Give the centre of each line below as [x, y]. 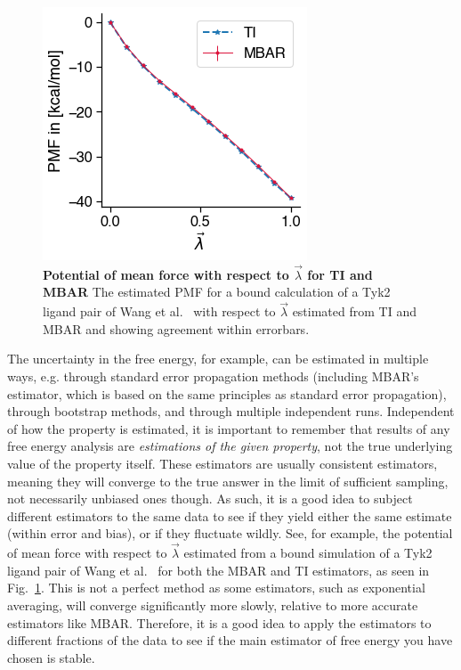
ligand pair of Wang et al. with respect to [159, 311]
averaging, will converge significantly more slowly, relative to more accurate [213, 605]
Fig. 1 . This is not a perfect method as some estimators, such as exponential [216, 588]
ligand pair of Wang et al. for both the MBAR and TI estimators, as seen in [218, 570]
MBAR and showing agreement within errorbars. [176, 328]
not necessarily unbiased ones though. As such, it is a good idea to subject [210, 498]
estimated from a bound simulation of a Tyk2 [308, 553]
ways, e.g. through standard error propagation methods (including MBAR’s [213, 376]
